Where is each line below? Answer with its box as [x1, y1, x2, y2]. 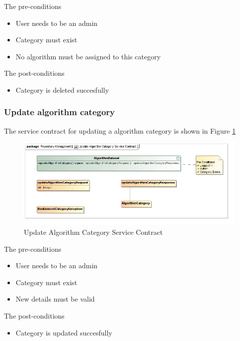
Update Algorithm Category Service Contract [24, 226, 163, 237]
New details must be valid [15, 294, 95, 304]
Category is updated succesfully [15, 327, 112, 338]
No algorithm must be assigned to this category [15, 51, 161, 61]
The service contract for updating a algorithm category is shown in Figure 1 [4, 125, 236, 136]
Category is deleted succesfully [15, 84, 109, 95]
